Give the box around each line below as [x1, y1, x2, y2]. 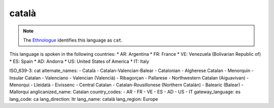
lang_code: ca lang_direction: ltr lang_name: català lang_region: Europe [9, 96, 158, 102]
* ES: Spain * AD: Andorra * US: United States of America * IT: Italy [9, 58, 149, 64]
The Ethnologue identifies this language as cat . [23, 37, 123, 43]
